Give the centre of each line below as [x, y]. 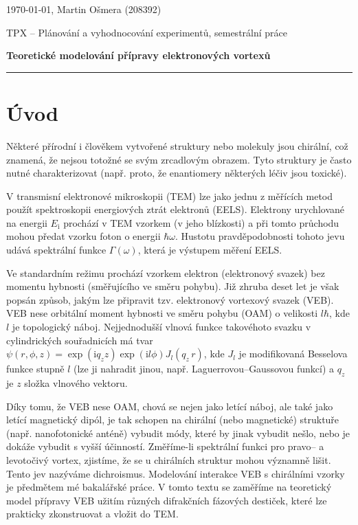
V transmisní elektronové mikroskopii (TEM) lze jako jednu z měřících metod [170, 196]
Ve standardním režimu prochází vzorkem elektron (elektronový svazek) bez [166, 272]
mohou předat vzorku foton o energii [83, 236]
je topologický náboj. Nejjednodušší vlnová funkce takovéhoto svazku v [161, 327]
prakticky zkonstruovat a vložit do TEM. [92, 514]
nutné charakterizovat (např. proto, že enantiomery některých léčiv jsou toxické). [177, 173]
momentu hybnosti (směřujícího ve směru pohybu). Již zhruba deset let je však [173, 286]
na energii [27, 222]
